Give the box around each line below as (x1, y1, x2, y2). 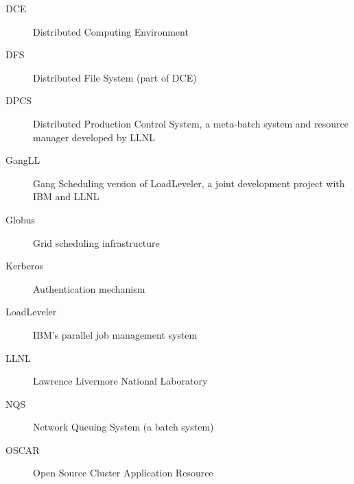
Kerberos (5, 258, 43, 273)
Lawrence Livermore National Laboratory (33, 374, 208, 388)
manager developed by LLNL (33, 130, 155, 144)
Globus (5, 212, 35, 226)
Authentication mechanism (33, 281, 145, 295)
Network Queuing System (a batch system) (33, 420, 214, 434)
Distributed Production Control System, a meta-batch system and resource (33, 116, 349, 130)
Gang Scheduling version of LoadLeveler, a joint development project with (33, 176, 345, 190)
